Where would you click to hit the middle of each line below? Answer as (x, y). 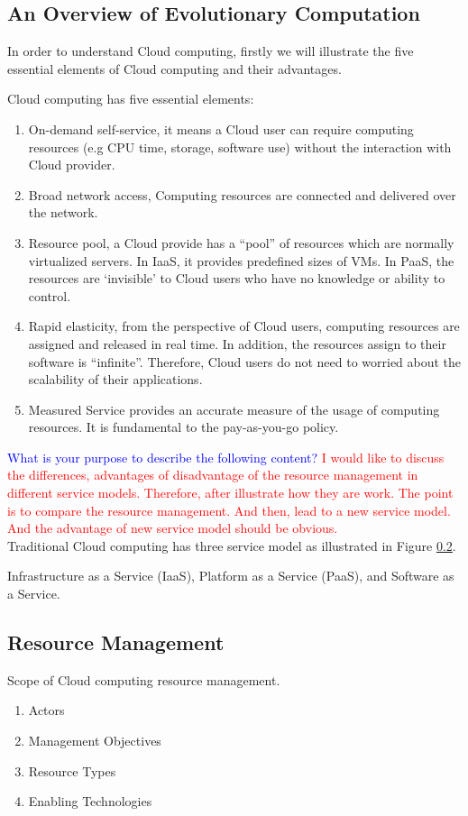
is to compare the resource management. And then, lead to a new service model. (229, 510)
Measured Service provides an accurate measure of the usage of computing (234, 409)
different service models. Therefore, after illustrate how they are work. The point (230, 493)
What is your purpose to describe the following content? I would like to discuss (226, 457)
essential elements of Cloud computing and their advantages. (174, 68)
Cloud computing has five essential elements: (131, 99)
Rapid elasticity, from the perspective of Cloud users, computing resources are (244, 326)
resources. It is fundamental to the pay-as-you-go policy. (184, 427)
